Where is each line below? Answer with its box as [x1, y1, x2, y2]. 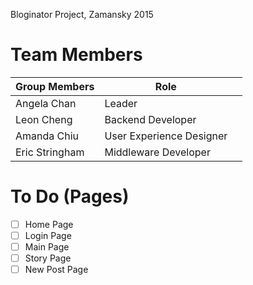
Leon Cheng [15, 112, 73, 126]
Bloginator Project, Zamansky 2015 [10, 9, 154, 20]
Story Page [24, 252, 72, 264]
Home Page [24, 218, 74, 230]
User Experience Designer [104, 129, 228, 143]
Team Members [10, 44, 143, 66]
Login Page [24, 229, 72, 241]
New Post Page [24, 264, 89, 276]
